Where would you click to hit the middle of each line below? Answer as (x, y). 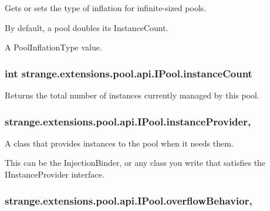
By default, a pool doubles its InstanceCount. (87, 27)
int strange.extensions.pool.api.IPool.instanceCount (129, 73)
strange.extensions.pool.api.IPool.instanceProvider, (128, 121)
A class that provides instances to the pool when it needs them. (119, 143)
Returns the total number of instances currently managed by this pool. (132, 95)
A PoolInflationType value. (53, 47)
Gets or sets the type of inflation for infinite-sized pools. (106, 8)
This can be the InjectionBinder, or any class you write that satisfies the (135, 163)
